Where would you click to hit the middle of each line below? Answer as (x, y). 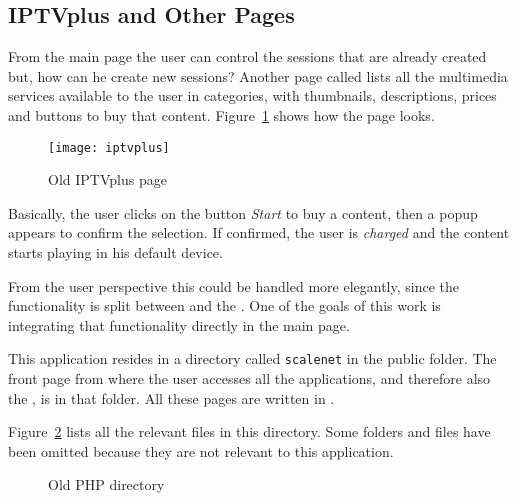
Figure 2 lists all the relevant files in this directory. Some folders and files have (249, 431)
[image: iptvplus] (109, 147)
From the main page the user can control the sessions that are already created (247, 56)
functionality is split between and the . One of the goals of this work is (224, 305)
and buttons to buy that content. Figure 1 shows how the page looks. (221, 114)
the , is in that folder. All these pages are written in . (171, 397)
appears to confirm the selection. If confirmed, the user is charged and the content (259, 232)
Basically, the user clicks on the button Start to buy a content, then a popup (243, 212)
